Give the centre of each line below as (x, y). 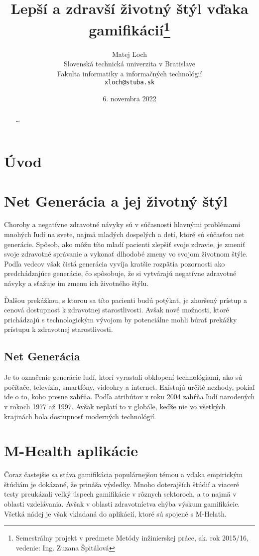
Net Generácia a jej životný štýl (116, 200)
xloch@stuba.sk (129, 83)
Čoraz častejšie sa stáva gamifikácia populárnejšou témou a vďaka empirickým (124, 474)
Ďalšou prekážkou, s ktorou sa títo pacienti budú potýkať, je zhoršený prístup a (126, 300)
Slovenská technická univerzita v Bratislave (129, 64)
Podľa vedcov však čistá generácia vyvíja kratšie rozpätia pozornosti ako (115, 263)
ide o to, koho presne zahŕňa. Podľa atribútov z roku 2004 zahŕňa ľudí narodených (129, 397)
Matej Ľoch (129, 54)
